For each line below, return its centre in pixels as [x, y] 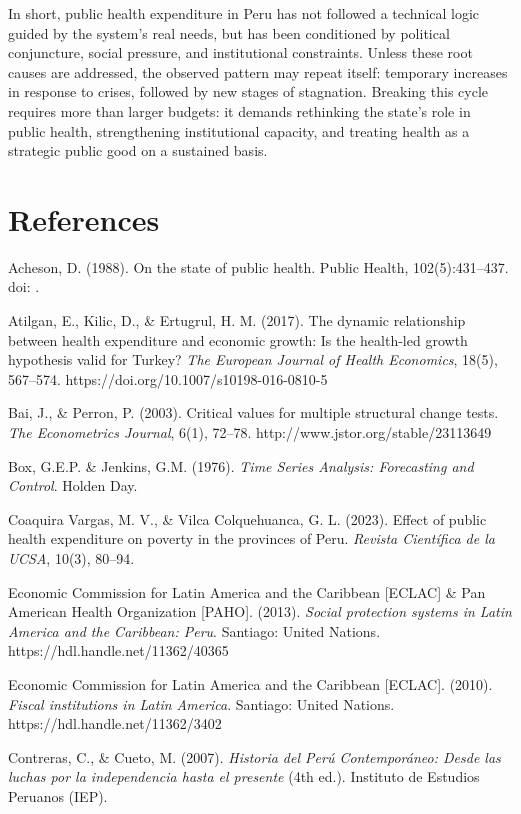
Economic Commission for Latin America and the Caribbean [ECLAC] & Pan [247, 591]
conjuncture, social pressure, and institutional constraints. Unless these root [240, 52]
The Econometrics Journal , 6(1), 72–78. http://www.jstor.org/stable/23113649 [250, 432]
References [84, 218]
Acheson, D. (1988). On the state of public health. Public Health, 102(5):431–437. [258, 266]
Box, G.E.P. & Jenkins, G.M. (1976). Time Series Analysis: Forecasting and [241, 465]
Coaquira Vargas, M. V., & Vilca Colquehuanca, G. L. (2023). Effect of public [247, 518]
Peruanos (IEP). [58, 795]
